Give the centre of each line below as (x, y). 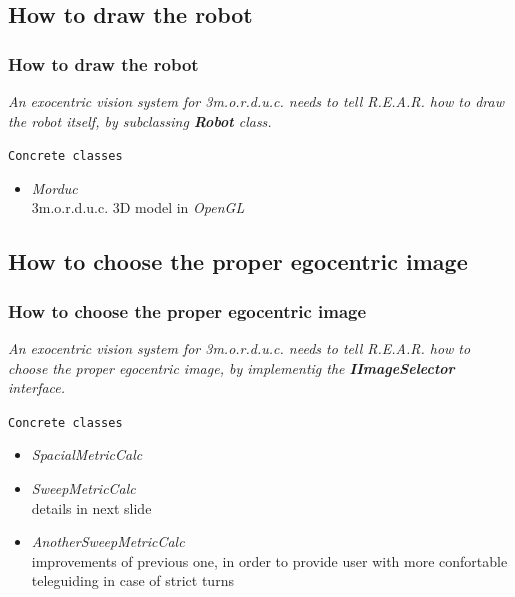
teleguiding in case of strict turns (132, 580)
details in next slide (91, 507)
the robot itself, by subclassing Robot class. (140, 120)
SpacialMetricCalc (87, 454)
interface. (37, 387)
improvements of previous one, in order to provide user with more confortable (269, 560)
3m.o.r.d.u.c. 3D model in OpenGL (138, 207)
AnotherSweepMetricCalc (108, 541)
